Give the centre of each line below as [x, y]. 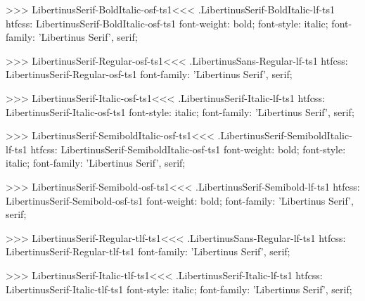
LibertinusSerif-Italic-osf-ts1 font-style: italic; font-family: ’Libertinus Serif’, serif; [180, 111]
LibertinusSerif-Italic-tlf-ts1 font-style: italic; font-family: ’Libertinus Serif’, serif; [179, 289]
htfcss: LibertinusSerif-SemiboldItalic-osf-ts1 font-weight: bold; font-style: [188, 149]
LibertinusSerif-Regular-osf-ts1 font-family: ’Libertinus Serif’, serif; [149, 74]
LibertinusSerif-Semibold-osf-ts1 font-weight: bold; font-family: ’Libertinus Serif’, [180, 200]
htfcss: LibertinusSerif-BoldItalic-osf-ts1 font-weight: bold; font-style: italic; [167, 23]
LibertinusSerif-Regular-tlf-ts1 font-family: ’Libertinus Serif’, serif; [148, 251]
